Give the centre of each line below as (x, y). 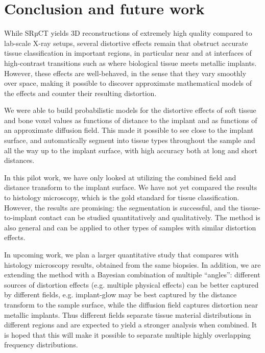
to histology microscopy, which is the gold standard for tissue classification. (122, 197)
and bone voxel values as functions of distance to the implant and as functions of (131, 120)
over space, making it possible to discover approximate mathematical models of (128, 83)
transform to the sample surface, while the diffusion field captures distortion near (131, 304)
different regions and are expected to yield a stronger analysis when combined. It (131, 325)
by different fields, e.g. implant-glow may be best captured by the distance (121, 295)
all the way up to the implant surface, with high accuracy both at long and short (131, 150)
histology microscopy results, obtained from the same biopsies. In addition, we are (132, 264)
